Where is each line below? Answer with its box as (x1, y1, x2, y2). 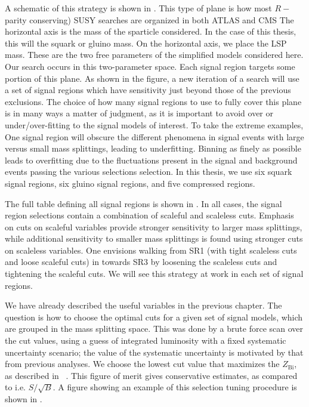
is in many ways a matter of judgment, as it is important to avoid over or (5, 107, 273, 119)
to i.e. (5, 381, 26, 393)
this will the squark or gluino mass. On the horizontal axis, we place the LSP (5, 36, 287, 49)
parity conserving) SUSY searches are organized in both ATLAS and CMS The (5, 13, 294, 26)
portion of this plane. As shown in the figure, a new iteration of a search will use (5, 72, 299, 84)
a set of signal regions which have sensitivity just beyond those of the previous (5, 84, 291, 96)
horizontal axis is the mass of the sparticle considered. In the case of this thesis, (5, 25, 296, 38)
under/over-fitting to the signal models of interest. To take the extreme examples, (5, 118, 304, 131)
